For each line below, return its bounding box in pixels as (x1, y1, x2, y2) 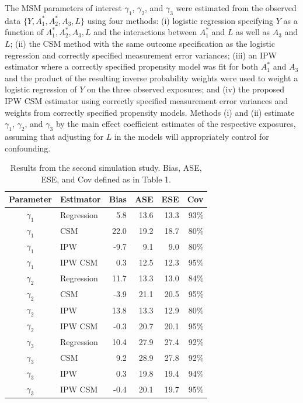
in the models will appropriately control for (114, 130, 269, 142)
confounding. (5, 142, 51, 154)
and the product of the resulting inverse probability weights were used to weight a (5, 71, 298, 84)
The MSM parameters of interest (5, 2, 122, 13)
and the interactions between (93, 26, 197, 38)
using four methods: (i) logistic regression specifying (87, 14, 274, 26)
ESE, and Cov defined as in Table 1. (41, 173, 171, 185)
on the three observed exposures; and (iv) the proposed (87, 83, 285, 95)
